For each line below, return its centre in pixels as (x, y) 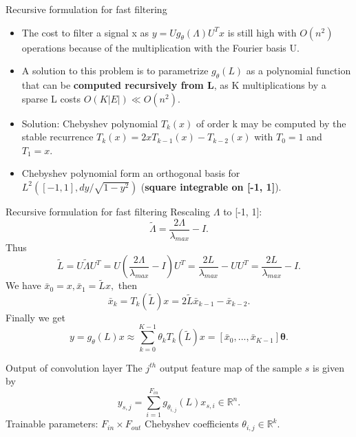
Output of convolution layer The (74, 367)
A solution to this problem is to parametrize (115, 71)
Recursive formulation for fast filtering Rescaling (108, 211)
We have (23, 285)
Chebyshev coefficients (192, 424)
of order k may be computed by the (271, 123)
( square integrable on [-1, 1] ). (211, 186)
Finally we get (35, 317)
